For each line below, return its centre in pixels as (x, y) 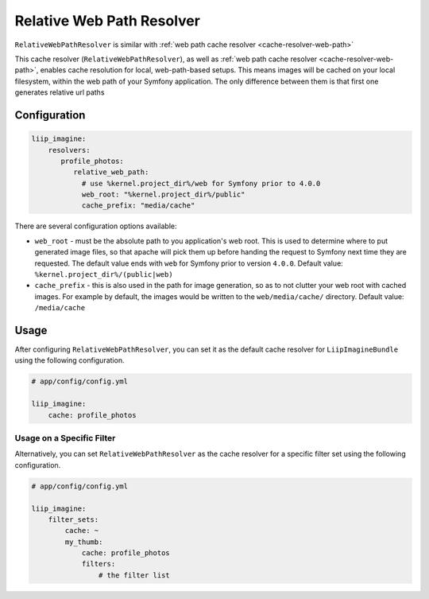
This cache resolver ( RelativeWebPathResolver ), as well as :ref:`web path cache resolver (166, 59)
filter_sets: (73, 519)
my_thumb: (84, 542)
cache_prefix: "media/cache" (138, 206)
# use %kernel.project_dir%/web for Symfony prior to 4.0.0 (201, 183)
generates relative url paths (60, 92)
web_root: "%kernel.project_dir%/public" (163, 194)
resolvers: (69, 150)
